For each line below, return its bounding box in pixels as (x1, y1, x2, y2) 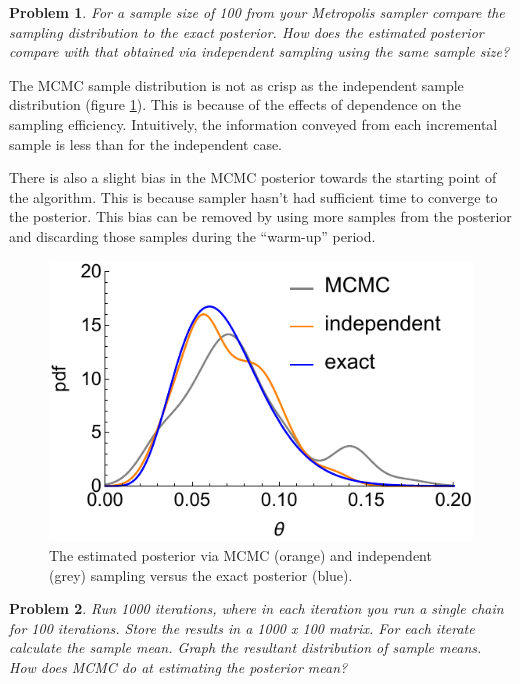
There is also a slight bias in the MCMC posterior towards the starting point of (9, 167, 497, 188)
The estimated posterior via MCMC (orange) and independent (49, 544, 432, 565)
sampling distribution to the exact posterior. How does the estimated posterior (9, 21, 484, 42)
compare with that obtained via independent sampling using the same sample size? (9, 41, 510, 62)
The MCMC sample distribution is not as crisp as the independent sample (9, 74, 464, 95)
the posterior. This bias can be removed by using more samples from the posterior (9, 206, 512, 227)
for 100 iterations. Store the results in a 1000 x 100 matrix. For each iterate (9, 617, 475, 638)
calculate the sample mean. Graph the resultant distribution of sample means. (9, 637, 482, 658)
